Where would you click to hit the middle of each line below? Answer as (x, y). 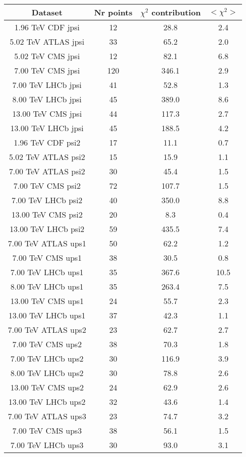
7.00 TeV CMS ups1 (47, 258)
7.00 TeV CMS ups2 (47, 344)
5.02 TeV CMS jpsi (47, 56)
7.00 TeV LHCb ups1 (47, 272)
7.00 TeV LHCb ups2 (47, 358)
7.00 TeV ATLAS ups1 (47, 243)
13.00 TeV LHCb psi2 (47, 229)
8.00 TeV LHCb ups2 (47, 373)
